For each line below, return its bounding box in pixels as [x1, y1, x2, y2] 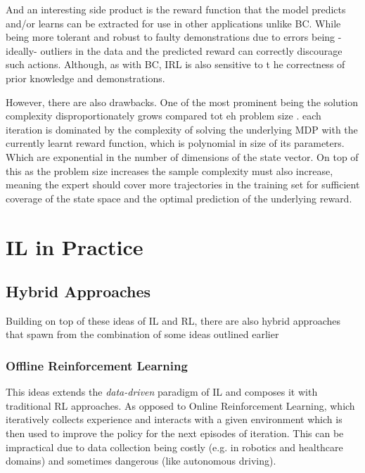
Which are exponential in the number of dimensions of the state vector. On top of [6, 149, 359, 164]
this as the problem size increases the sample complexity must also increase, [6, 163, 333, 178]
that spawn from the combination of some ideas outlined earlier [6, 327, 279, 342]
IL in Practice [6, 232, 143, 261]
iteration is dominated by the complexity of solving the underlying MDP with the [6, 122, 358, 136]
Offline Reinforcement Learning [6, 357, 188, 374]
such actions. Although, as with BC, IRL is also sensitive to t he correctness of [6, 57, 345, 72]
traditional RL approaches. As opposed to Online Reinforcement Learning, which [6, 398, 355, 413]
